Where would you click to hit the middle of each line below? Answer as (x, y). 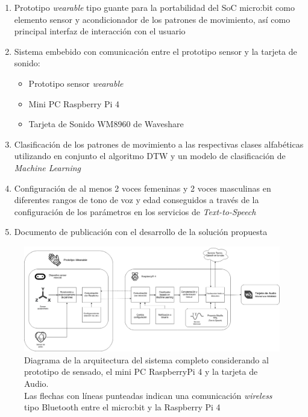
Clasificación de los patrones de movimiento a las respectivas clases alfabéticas (159, 144)
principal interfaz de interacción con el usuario (100, 31)
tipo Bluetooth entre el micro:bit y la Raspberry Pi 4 (122, 407)
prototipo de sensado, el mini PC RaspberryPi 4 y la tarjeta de (141, 372)
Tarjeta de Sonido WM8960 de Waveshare (106, 124)
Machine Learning (48, 167)
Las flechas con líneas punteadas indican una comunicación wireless (148, 395)
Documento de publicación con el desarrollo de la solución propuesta (141, 232)
